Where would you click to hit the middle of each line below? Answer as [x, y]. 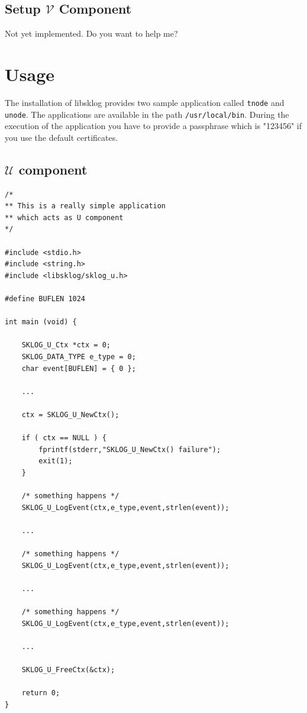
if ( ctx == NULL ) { [64, 438]
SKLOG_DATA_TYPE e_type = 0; [79, 356]
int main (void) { [41, 322]
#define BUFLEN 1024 [45, 299]
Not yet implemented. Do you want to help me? [91, 33]
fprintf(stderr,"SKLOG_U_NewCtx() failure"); [130, 449]
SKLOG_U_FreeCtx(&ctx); [68, 670]
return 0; [41, 693]
